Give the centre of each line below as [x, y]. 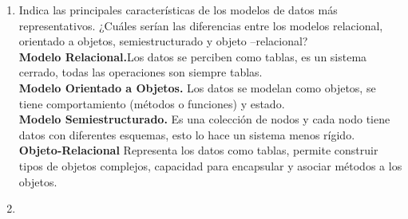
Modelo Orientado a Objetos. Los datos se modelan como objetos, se [197, 87]
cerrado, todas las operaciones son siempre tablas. [141, 72]
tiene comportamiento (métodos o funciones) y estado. [152, 103]
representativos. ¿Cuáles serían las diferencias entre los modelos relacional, [201, 25]
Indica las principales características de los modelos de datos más [178, 10]
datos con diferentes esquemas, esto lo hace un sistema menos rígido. [187, 134]
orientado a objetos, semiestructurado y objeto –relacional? [163, 41]
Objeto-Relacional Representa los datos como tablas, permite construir [198, 150]
